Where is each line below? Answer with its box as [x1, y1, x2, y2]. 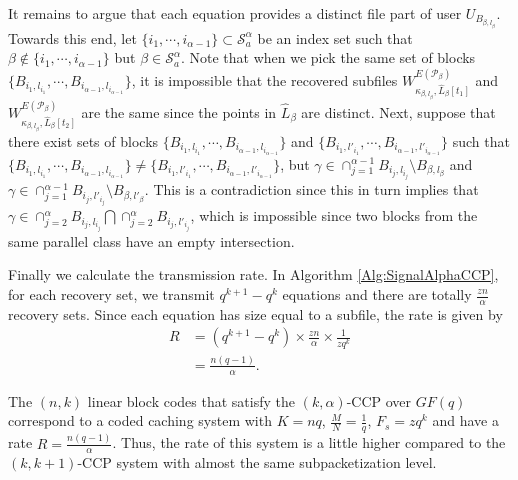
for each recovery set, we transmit [8, 284, 215, 304]
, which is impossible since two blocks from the [190, 205, 478, 226]
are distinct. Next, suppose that [301, 101, 496, 122]
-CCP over [346, 390, 412, 411]
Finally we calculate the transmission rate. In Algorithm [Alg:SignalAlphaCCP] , [8, 264, 499, 285]
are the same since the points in [81, 101, 277, 122]
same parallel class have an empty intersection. [8, 230, 295, 251]
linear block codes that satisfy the [87, 390, 296, 411]
